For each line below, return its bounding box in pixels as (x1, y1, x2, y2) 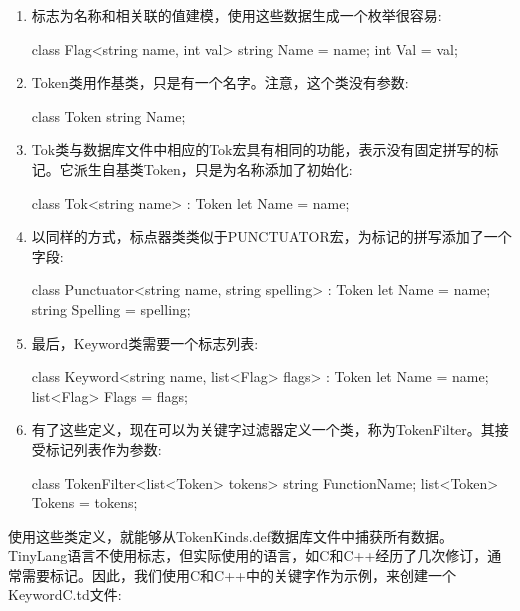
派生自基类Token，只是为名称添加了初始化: (73, 158, 353, 179)
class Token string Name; (31, 105, 186, 126)
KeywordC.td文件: (8, 584, 122, 605)
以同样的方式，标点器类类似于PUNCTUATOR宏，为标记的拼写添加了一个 (31, 226, 512, 247)
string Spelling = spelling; (31, 298, 191, 319)
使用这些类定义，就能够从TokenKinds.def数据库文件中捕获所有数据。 (8, 525, 453, 546)
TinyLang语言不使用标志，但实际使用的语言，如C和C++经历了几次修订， (8, 545, 488, 566)
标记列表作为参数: (45, 438, 162, 459)
